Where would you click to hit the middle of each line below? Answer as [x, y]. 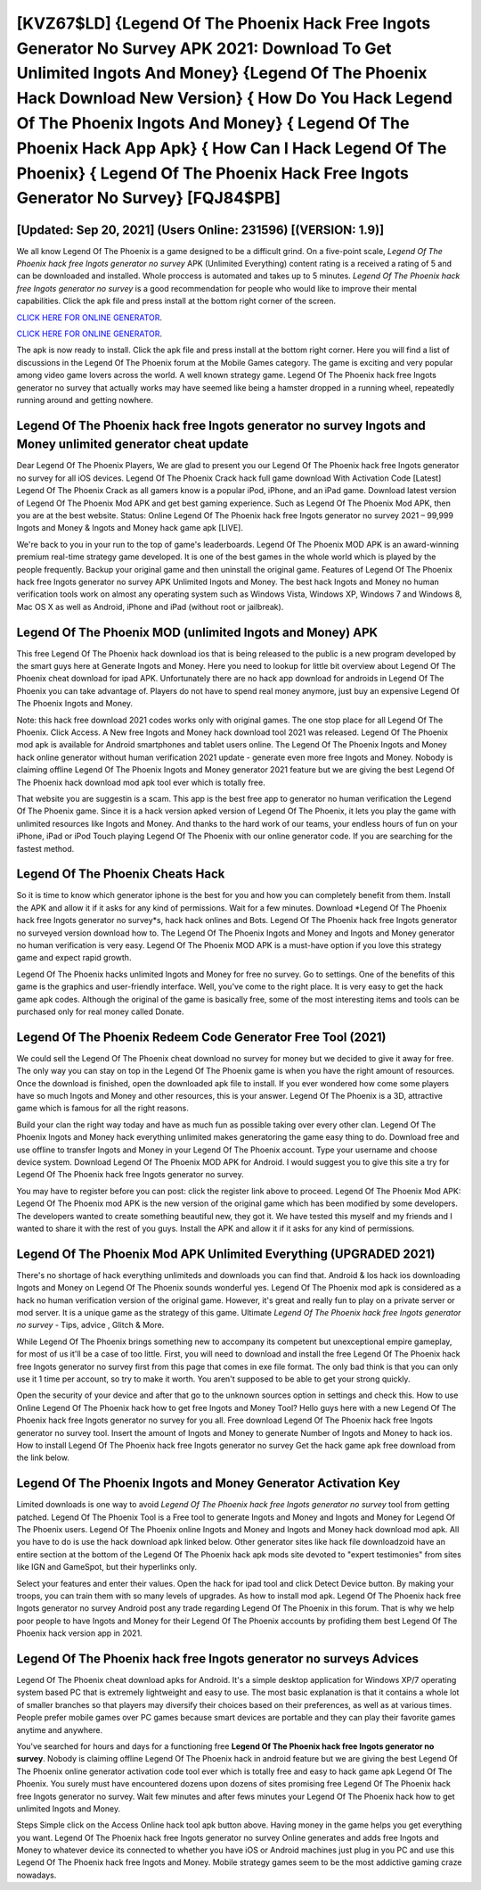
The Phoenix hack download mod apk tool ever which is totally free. [141, 782]
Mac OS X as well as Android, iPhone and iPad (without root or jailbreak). [150, 607]
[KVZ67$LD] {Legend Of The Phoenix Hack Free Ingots [224, 23]
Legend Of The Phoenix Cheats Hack [121, 874]
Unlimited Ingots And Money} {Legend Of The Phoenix [222, 74]
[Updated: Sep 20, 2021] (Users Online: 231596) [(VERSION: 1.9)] [200, 230]
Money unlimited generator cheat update [133, 445]
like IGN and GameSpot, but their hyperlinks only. [107, 1567]
